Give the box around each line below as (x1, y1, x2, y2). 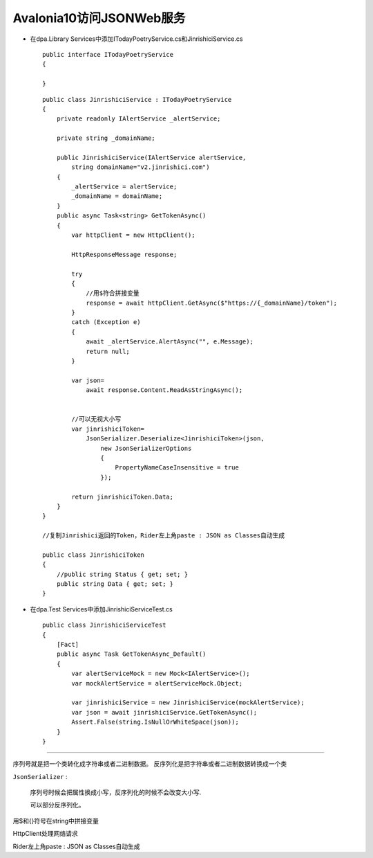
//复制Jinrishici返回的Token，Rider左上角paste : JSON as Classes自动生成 (42, 532, 285, 539)
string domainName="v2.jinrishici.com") (71, 163, 210, 171)
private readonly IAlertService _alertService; (56, 115, 221, 123)
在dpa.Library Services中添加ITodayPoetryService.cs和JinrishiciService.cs (30, 35, 243, 43)
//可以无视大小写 (71, 415, 122, 423)
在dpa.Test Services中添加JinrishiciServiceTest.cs (30, 605, 173, 613)
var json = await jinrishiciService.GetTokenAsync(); (71, 708, 258, 716)
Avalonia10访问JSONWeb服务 (12, 10, 186, 26)
